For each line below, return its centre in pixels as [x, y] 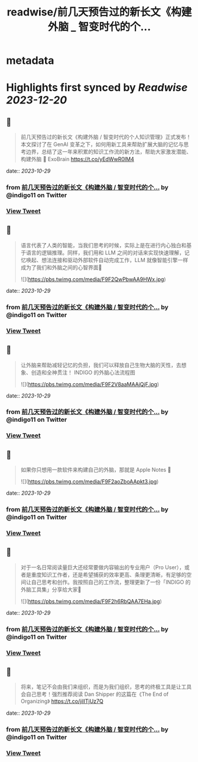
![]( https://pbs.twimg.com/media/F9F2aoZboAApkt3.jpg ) [90, 482]
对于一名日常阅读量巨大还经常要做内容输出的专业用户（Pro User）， [103, 567]
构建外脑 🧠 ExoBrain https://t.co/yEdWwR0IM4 [77, 159]
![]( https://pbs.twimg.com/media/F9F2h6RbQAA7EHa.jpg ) [91, 601]
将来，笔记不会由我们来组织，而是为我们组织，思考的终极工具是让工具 [106, 687]
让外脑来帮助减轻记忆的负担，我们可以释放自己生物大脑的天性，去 [101, 365]
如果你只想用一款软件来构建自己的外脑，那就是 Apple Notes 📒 [96, 470]
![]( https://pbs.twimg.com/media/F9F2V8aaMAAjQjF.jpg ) [90, 384]
